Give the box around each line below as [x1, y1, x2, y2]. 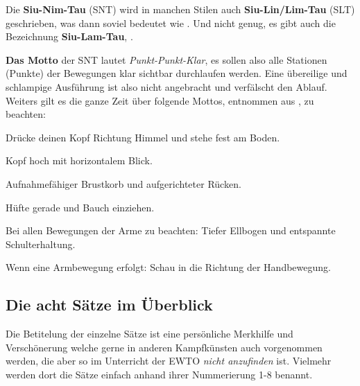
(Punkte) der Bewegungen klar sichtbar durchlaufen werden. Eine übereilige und [6, 66, 348, 80]
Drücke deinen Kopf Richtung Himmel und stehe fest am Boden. [6, 130, 280, 144]
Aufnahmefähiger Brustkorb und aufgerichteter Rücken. [6, 176, 241, 191]
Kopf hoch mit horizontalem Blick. [6, 153, 153, 168]
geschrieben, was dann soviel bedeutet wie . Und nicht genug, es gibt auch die [6, 15, 336, 30]
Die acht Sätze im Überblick [6, 294, 213, 315]
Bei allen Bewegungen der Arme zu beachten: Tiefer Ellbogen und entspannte [6, 223, 336, 238]
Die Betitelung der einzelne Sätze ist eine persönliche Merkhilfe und [6, 326, 293, 341]
